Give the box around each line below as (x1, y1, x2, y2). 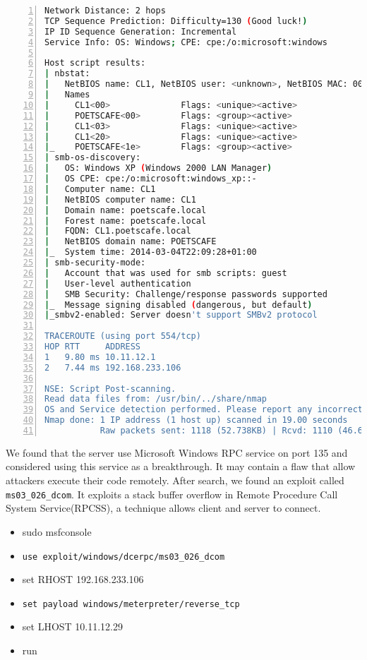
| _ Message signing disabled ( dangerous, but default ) (44, 299, 313, 310)
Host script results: (44, 58, 146, 68)
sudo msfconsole (22, 524, 92, 539)
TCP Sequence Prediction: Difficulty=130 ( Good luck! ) (44, 16, 308, 26)
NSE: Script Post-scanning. (44, 383, 176, 394)
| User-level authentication (44, 278, 191, 289)
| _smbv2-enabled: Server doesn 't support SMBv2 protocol (44, 310, 318, 320)
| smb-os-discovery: (44, 152, 141, 163)
